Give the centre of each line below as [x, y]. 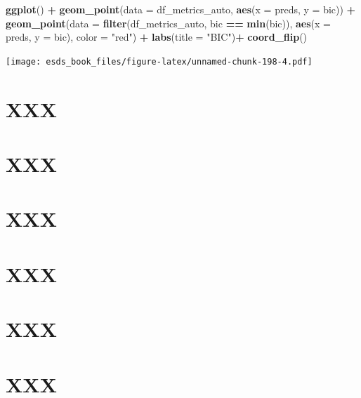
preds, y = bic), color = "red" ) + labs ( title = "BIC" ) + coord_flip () [157, 37]
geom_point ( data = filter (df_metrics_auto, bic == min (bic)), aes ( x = [168, 23]
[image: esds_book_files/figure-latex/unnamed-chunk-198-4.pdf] [159, 61]
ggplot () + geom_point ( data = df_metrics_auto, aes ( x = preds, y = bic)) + [181, 9]
